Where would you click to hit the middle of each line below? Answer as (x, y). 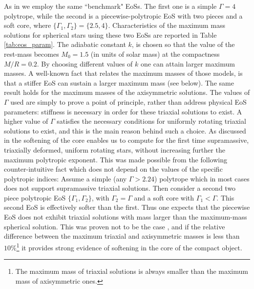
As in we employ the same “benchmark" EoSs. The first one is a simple (110, 6)
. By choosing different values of (85, 63)
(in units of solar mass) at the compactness (155, 54)
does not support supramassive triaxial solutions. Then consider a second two (120, 188)
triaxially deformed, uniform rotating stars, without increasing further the (115, 149)
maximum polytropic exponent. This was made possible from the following (116, 159)
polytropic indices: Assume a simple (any (65, 178)
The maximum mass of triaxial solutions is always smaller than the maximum (132, 271)
